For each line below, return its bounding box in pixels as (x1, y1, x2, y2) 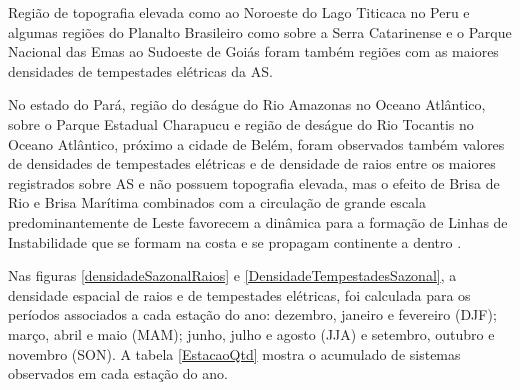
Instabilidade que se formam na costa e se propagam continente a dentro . (8, 231, 462, 252)
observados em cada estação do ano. (8, 363, 228, 384)
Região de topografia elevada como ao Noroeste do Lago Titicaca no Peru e (8, 2, 470, 22)
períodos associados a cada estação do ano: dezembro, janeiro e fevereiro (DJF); (8, 304, 497, 325)
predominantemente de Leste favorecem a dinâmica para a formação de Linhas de (8, 211, 508, 232)
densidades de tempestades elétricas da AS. (8, 60, 273, 81)
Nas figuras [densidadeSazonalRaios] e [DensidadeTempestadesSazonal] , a (8, 265, 457, 286)
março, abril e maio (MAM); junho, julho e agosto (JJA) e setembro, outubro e (8, 323, 495, 344)
